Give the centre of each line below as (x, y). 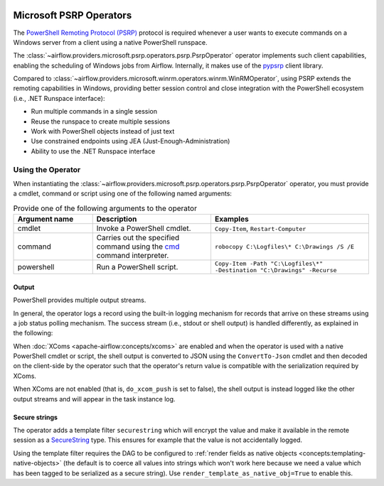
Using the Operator (47, 169)
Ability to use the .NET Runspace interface (93, 151)
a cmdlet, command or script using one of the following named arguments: (123, 194)
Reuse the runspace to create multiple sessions (101, 121)
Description (117, 219)
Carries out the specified (138, 238)
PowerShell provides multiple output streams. (80, 300)
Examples (231, 219)
